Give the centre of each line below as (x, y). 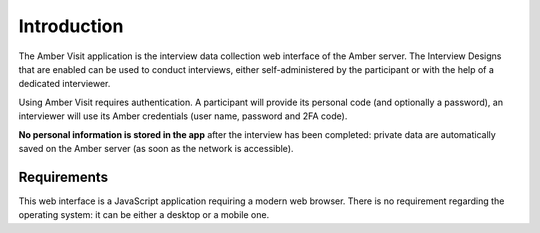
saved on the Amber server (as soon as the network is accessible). (156, 148)
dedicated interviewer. (64, 84)
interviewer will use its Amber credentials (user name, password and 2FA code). (183, 116)
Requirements (63, 176)
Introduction (71, 26)
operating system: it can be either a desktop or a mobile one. (144, 215)
